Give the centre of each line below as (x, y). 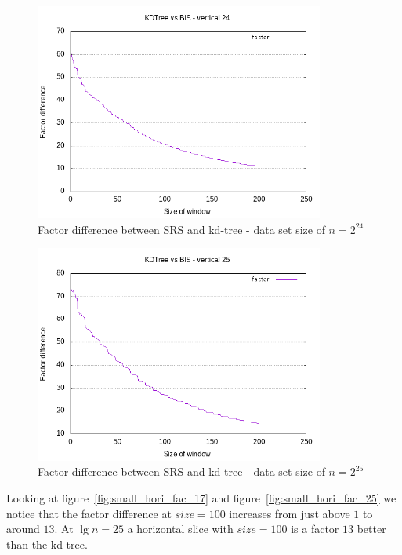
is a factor (315, 529)
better (371, 529)
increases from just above (290, 513)
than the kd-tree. (47, 544)
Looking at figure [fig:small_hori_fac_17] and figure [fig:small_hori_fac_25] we (201, 497)
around (23, 529)
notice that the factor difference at (89, 513)
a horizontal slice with (180, 529)
